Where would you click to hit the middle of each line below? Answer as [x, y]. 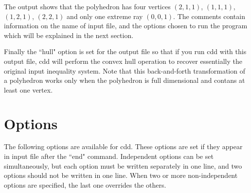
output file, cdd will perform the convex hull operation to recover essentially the [123, 61]
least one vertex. [28, 89]
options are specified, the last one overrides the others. [85, 184]
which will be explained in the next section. [69, 35]
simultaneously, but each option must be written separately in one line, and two [123, 165]
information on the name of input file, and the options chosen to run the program [126, 26]
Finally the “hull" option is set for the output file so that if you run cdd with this [125, 51]
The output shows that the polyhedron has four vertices [87, 6]
